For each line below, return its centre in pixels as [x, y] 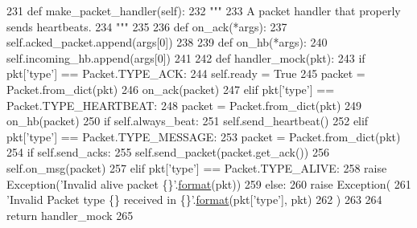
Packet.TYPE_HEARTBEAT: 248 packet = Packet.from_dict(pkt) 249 [184, 105]
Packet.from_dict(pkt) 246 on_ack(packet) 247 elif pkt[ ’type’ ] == [171, 89]
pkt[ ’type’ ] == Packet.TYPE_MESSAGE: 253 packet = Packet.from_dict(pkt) [204, 136]
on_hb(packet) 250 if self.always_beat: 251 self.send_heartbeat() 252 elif [188, 121]
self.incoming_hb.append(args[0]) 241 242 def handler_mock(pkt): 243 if [186, 57]
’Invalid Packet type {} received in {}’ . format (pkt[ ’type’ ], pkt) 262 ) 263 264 [194, 199]
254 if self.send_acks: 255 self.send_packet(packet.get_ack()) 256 [168, 152]
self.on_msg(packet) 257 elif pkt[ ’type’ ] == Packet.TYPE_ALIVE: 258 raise [197, 167]
